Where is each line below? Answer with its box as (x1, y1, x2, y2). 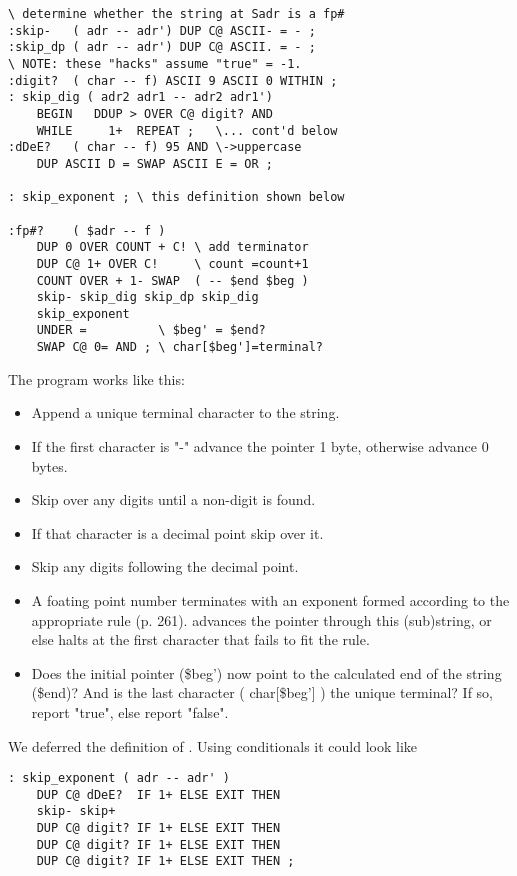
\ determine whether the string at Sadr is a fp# (8, 7, 345, 21)
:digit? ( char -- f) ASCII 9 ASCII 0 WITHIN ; (8, 73, 338, 88)
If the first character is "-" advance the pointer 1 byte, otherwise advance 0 (31, 435, 489, 456)
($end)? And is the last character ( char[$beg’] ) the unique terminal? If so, (31, 682, 494, 703)
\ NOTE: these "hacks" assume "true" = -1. (8, 56, 302, 71)
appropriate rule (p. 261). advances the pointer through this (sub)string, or (31, 609, 492, 630)
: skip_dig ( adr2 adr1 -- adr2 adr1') (8, 90, 273, 105)
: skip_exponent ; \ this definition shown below (8, 190, 345, 205)
